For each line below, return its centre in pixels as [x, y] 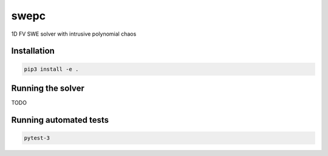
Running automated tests [60, 120]
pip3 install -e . [51, 69]
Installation [33, 51]
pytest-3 [37, 138]
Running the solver [48, 88]
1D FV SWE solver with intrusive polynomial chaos [74, 34]
